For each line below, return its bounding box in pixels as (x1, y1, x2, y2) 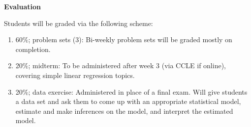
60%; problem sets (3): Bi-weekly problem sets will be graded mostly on (15, 34, 232, 45)
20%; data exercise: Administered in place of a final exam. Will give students (15, 86, 248, 97)
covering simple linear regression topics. (15, 70, 135, 80)
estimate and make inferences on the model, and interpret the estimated (15, 105, 233, 116)
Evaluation (4, 1, 41, 11)
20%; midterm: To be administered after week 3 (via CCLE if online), (15, 60, 226, 71)
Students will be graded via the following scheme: (4, 18, 153, 28)
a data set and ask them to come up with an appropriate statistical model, (15, 96, 241, 106)
